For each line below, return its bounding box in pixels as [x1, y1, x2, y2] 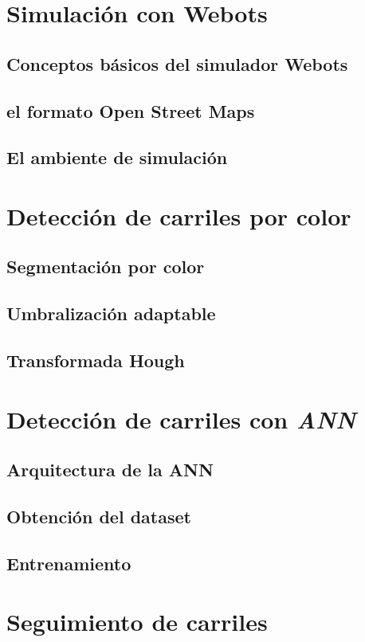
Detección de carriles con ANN [6, 402, 356, 436]
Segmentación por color [6, 254, 205, 279]
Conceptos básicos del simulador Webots [6, 51, 348, 76]
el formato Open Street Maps [6, 98, 255, 123]
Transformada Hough [6, 348, 185, 373]
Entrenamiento [6, 550, 131, 575]
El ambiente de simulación [6, 145, 228, 170]
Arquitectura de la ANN [6, 457, 214, 482]
